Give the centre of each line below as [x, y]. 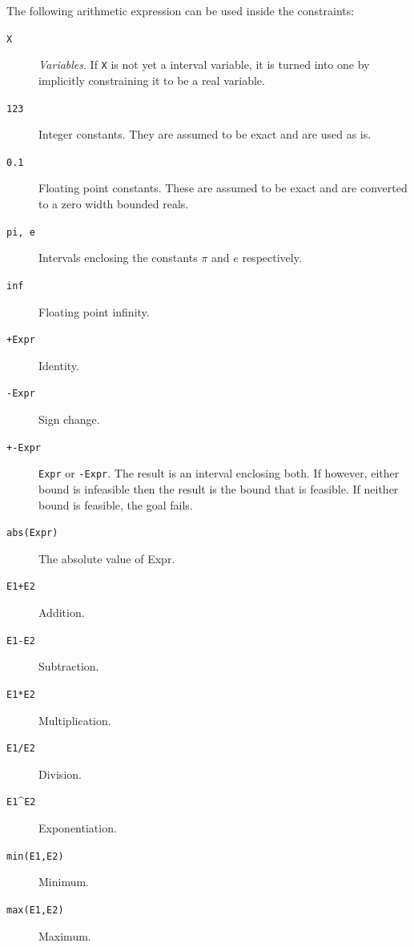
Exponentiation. [78, 828]
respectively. [272, 258]
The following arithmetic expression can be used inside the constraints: [181, 10]
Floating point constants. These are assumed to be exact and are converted [223, 188]
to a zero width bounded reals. [114, 204]
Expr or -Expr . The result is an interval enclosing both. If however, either [219, 473]
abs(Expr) [32, 533]
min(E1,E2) [35, 856]
